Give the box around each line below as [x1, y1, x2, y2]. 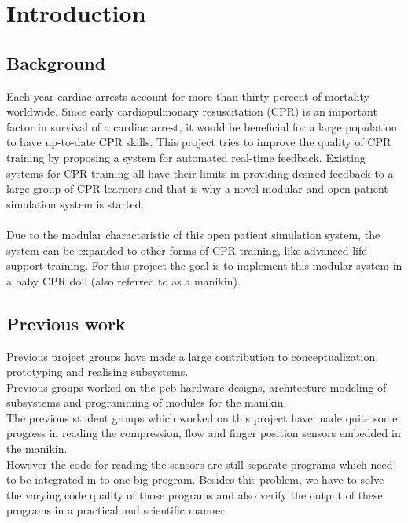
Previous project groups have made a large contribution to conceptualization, [6, 348, 379, 364]
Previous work [6, 311, 126, 335]
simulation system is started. [6, 195, 145, 212]
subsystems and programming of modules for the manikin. [6, 394, 287, 411]
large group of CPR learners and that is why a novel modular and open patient [6, 180, 388, 197]
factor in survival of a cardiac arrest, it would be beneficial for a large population [6, 118, 398, 134]
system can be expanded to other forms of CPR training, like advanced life [6, 241, 367, 258]
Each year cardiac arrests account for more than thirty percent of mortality [6, 87, 369, 104]
